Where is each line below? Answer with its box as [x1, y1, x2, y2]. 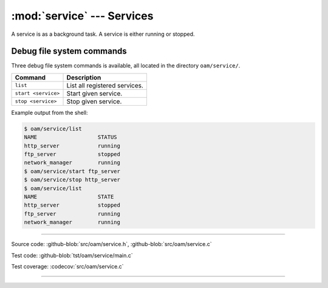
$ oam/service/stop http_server [24, 176, 121, 183]
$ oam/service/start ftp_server [24, 168, 121, 174]
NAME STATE [24, 193, 114, 200]
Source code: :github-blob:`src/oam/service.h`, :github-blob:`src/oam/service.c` [11, 241, 212, 248]
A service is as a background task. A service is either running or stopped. [11, 30, 195, 38]
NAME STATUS [24, 134, 118, 141]
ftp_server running [24, 210, 121, 217]
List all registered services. [66, 81, 144, 89]
